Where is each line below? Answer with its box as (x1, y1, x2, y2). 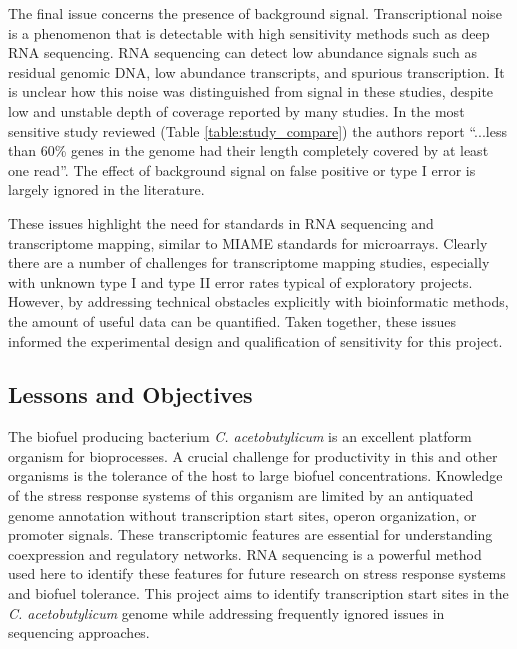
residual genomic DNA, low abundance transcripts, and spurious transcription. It (8, 61, 505, 82)
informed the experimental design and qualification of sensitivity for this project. (8, 330, 503, 351)
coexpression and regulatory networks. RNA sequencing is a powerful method (8, 543, 482, 564)
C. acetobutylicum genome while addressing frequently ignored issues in (8, 602, 445, 623)
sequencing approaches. (8, 622, 150, 643)
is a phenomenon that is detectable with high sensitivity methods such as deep (8, 22, 490, 43)
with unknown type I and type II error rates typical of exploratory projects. (8, 271, 473, 292)
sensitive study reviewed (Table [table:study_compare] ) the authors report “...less (8, 120, 507, 141)
